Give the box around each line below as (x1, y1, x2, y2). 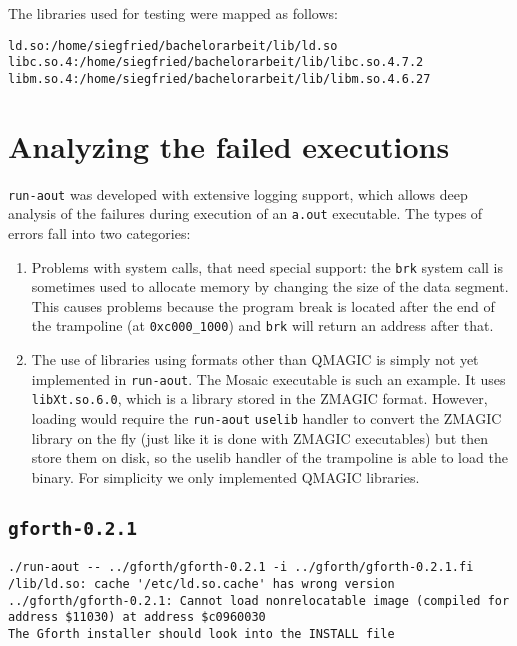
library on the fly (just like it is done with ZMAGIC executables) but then (31, 427, 488, 448)
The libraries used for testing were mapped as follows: (8, 3, 338, 23)
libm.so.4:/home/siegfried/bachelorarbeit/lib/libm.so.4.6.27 (8, 71, 431, 86)
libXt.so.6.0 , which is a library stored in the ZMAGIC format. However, (31, 388, 488, 409)
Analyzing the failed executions (8, 125, 450, 166)
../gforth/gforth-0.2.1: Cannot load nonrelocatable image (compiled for (8, 593, 510, 608)
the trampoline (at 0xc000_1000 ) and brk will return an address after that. (31, 315, 494, 336)
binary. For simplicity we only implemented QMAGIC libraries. (31, 466, 420, 487)
